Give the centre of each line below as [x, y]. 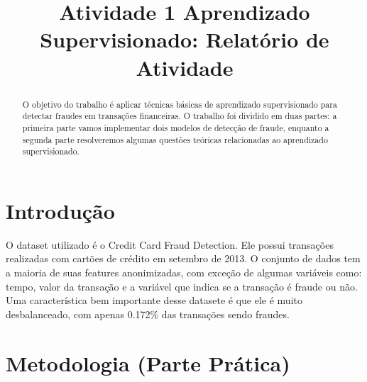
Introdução [60, 210]
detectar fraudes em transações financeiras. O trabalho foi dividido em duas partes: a [180, 116]
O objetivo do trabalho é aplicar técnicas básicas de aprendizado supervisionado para [180, 104]
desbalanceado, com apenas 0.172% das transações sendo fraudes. [148, 314]
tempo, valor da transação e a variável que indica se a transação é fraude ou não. [182, 286]
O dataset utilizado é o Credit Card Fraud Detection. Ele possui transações [170, 244]
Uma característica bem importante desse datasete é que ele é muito [154, 300]
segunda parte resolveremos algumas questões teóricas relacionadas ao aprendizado [175, 139]
